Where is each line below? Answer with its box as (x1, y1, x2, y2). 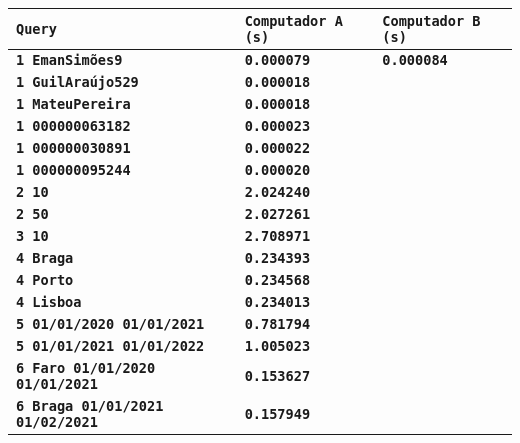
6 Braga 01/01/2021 (16, 398, 164, 414)
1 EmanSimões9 (16, 52, 123, 68)
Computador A (244, 13, 343, 29)
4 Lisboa (16, 294, 82, 310)
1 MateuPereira (16, 96, 131, 112)
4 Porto (16, 272, 74, 288)
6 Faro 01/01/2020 (16, 360, 156, 376)
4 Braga (16, 250, 74, 266)
